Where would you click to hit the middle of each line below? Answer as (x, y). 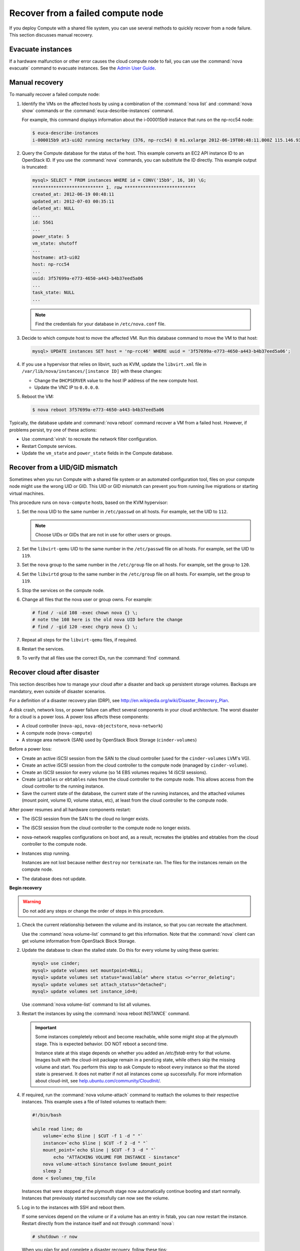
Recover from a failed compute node (86, 13)
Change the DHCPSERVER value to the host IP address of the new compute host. (116, 380)
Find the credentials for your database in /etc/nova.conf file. (100, 324)
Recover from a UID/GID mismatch (63, 467)
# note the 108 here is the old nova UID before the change (107, 620)
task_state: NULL (53, 292)
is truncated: (35, 167)
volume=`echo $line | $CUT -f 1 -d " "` (93, 1136)
